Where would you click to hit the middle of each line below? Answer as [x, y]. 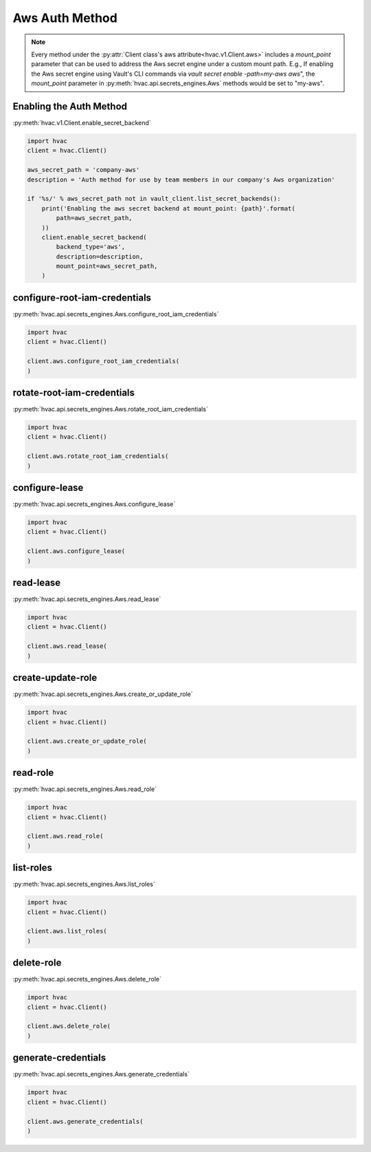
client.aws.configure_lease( [76, 551]
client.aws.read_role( [65, 836]
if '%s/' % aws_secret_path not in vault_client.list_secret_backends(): [154, 199]
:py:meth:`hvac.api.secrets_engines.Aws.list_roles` [84, 884]
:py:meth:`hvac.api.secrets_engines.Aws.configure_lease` [94, 504]
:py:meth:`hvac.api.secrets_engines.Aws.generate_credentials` [101, 1074]
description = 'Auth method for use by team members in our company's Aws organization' [181, 180]
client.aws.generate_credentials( [85, 1121]
